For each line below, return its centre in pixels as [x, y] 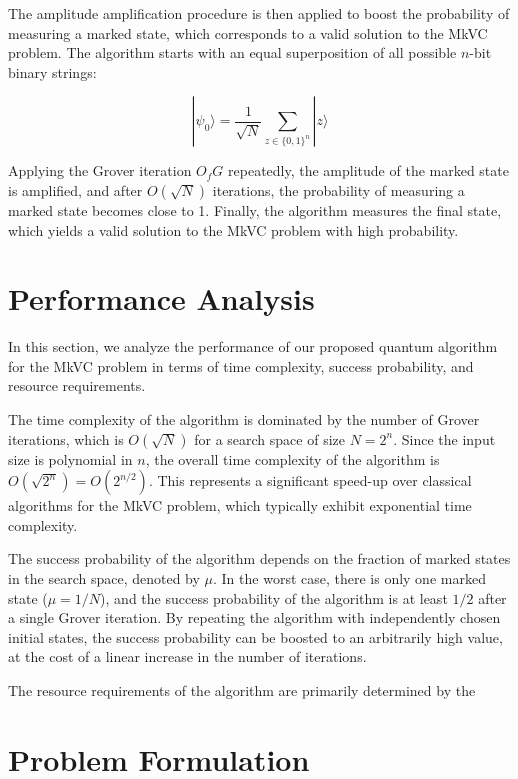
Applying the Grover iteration [100, 170]
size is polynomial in [70, 458]
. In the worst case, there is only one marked [349, 578]
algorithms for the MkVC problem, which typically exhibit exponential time [240, 505]
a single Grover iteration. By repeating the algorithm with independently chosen [254, 617]
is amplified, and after [75, 189]
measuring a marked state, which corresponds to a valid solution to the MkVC [248, 32]
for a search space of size [269, 438]
